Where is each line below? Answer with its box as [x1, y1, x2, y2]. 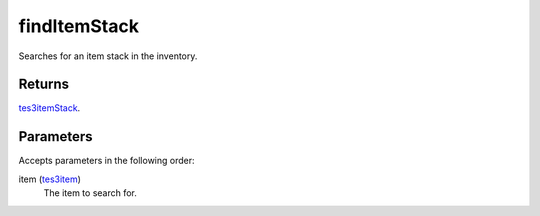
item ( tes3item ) [18, 173, 82, 185]
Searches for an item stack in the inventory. [18, 50, 198, 62]
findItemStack [18, 15, 140, 37]
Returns [18, 76, 70, 93]
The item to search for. [43, 187, 137, 199]
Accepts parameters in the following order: [18, 155, 195, 167]
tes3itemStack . [18, 102, 81, 114]
